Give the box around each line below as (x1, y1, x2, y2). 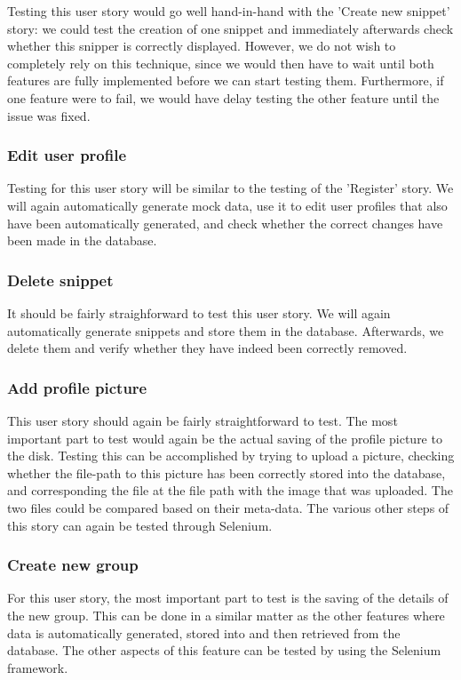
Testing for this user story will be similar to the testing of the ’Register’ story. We (7, 179, 454, 197)
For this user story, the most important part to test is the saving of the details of (7, 588, 449, 607)
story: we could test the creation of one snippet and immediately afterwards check (7, 19, 454, 37)
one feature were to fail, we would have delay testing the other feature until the (7, 88, 440, 107)
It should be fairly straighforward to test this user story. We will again (7, 303, 391, 322)
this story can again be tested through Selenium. (7, 516, 273, 534)
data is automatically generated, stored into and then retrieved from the (7, 623, 401, 642)
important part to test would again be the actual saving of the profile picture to (7, 428, 442, 447)
